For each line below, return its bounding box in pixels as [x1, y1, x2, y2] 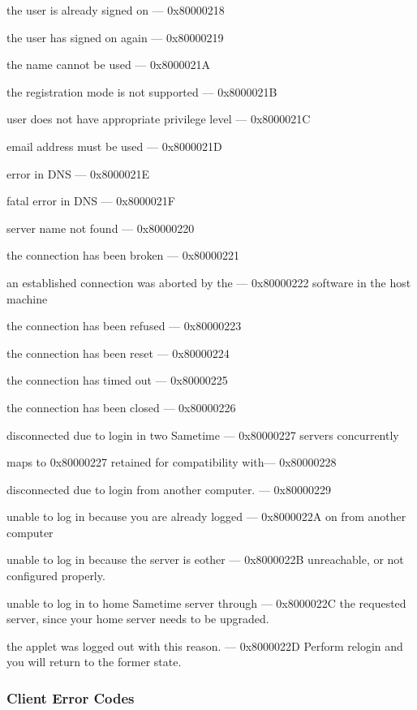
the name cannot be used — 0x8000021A [6, 56, 210, 73]
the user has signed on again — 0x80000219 [6, 28, 224, 45]
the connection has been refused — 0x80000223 [6, 317, 242, 334]
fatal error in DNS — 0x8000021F [6, 192, 175, 209]
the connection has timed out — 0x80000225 [6, 372, 228, 389]
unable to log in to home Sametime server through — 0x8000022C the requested [6, 594, 406, 611]
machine [6, 290, 48, 307]
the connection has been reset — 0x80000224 [6, 344, 230, 361]
